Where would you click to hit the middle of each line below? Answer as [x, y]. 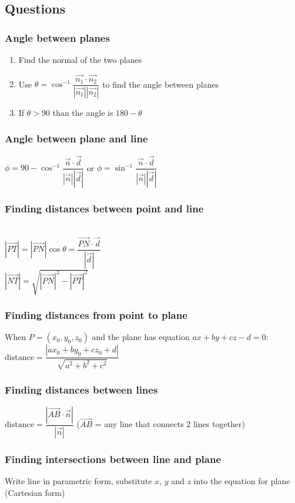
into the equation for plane [242, 481]
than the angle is [83, 112]
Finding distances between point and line [104, 208]
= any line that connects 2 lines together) [170, 424]
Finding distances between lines [81, 389]
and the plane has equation [141, 337]
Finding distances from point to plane [96, 315]
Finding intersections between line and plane [113, 459]
